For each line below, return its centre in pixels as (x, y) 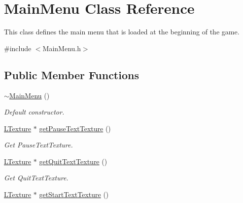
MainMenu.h (62, 48)
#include (18, 48)
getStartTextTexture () (74, 194)
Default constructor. (34, 112)
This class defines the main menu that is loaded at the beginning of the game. (122, 32)
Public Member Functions (71, 74)
